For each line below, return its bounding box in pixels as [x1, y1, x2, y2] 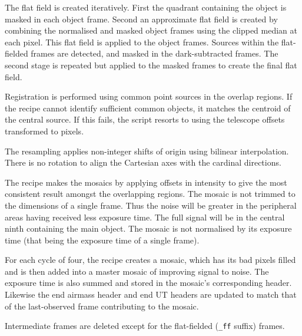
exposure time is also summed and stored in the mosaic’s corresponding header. [5, 276, 292, 289]
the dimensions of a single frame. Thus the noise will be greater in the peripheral [5, 199, 297, 211]
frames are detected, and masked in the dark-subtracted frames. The [31, 47, 278, 60]
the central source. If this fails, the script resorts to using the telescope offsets [5, 113, 285, 126]
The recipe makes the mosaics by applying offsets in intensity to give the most [5, 176, 287, 188]
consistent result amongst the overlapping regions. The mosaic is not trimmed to [5, 187, 296, 200]
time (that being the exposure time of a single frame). [5, 233, 200, 246]
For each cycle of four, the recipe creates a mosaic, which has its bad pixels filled [5, 253, 296, 266]
